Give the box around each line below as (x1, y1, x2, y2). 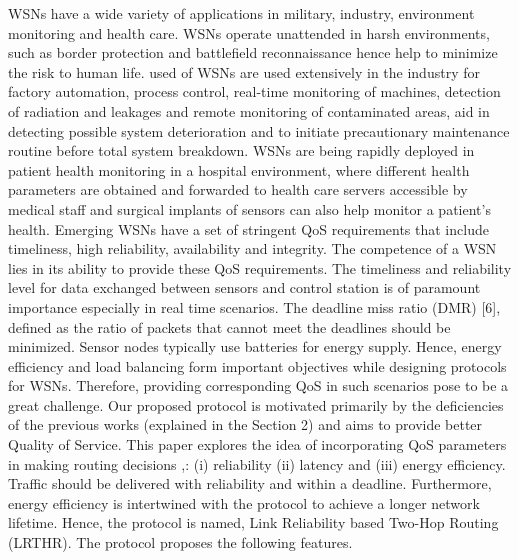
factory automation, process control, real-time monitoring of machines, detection (8, 81, 501, 102)
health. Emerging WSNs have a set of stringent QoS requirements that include (8, 218, 489, 239)
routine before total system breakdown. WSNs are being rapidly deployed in (8, 140, 475, 161)
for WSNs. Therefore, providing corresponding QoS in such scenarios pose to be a (8, 375, 509, 396)
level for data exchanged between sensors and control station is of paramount (8, 277, 481, 298)
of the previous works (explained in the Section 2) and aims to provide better (8, 414, 483, 435)
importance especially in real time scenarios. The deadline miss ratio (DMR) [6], (8, 296, 501, 317)
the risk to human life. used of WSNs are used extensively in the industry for (8, 61, 480, 82)
